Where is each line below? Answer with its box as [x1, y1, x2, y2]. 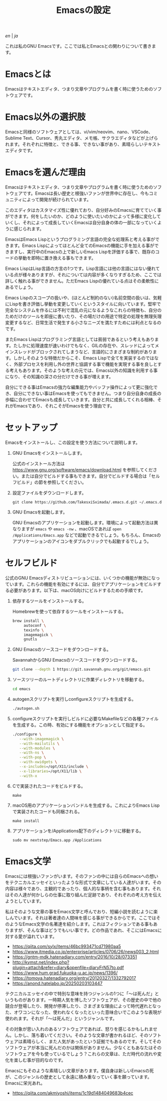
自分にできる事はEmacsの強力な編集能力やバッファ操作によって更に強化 [5, 384, 154, 390]
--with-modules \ [19, 746, 55, 751]
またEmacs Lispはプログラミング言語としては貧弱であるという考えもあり [5, 337, 155, 342]
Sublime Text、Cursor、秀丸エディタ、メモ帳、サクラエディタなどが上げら [5, 135, 158, 141]
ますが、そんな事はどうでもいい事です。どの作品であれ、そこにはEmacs [9, 927, 158, 933]
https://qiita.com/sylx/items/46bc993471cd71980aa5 [12, 943, 121, 949]
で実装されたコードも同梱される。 [12, 808, 83, 814]
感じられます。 [13, 226, 44, 232]
